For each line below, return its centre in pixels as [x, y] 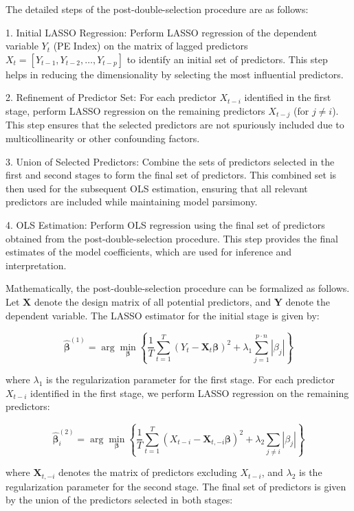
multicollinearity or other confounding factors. [103, 138]
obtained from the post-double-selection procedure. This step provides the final [172, 238]
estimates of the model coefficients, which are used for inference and [149, 252]
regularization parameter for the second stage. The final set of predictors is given [176, 486]
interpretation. [36, 265]
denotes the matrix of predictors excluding [148, 472]
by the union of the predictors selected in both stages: [119, 500]
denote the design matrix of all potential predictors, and [152, 301]
